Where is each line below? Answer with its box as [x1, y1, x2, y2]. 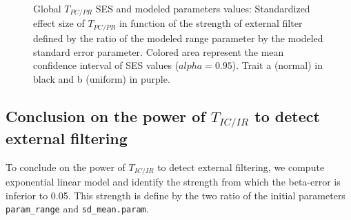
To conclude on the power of [6, 159, 126, 174]
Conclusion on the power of [6, 105, 205, 126]
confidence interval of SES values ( [33, 58, 179, 72]
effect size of [33, 16, 85, 30]
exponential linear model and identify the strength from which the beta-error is [6, 174, 341, 189]
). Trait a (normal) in [232, 58, 323, 72]
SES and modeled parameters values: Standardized [95, 1, 310, 15]
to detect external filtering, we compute [157, 159, 325, 174]
